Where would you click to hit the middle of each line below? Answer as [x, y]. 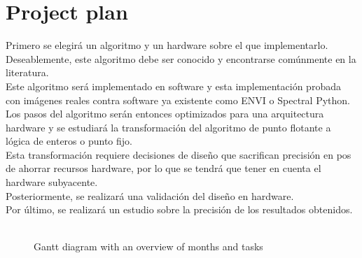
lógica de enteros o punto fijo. [69, 141]
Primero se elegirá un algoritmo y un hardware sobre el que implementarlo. [167, 45]
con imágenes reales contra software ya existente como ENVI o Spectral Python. [178, 100]
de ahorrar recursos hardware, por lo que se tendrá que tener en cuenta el [163, 168]
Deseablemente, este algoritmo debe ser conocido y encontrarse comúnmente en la [181, 58]
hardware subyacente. [52, 182]
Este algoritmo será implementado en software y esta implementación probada [173, 86]
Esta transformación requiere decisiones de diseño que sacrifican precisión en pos [179, 154]
